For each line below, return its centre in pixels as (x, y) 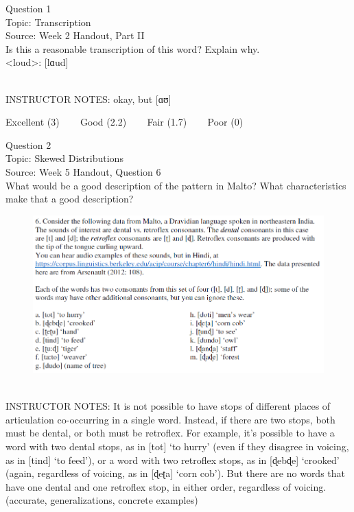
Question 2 (28, 144)
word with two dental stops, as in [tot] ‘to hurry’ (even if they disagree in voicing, (177, 446)
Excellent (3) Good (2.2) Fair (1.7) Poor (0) (125, 122)
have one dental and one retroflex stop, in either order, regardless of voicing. (166, 486)
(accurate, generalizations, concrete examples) (102, 500)
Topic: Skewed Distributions (64, 158)
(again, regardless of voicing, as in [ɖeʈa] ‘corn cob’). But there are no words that (176, 473)
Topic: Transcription (48, 22)
